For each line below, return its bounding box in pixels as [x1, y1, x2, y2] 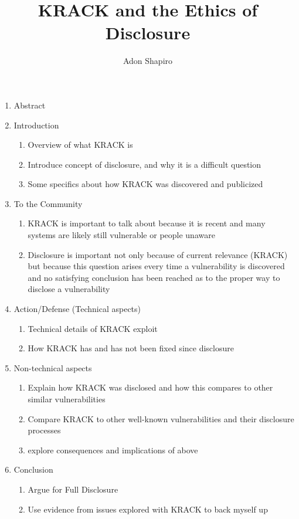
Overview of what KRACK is [28, 138, 133, 151]
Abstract [13, 99, 46, 111]
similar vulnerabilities [28, 393, 106, 405]
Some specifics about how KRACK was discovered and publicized [28, 178, 263, 190]
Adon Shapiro [123, 55, 173, 67]
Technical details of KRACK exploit [28, 322, 158, 334]
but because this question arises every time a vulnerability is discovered [28, 260, 285, 272]
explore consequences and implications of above [28, 443, 198, 456]
